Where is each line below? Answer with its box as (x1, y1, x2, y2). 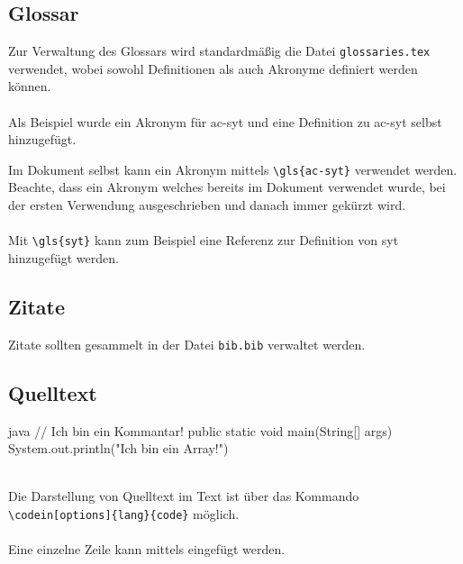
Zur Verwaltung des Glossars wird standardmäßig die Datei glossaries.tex (8, 41, 431, 60)
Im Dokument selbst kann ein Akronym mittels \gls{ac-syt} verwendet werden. (8, 159, 458, 178)
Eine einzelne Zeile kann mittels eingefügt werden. (8, 540, 286, 559)
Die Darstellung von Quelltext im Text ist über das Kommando (8, 487, 359, 505)
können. (8, 77, 51, 96)
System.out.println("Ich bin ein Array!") (8, 439, 229, 458)
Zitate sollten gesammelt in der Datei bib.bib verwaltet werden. (8, 334, 366, 353)
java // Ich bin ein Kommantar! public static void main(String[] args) (8, 421, 393, 440)
